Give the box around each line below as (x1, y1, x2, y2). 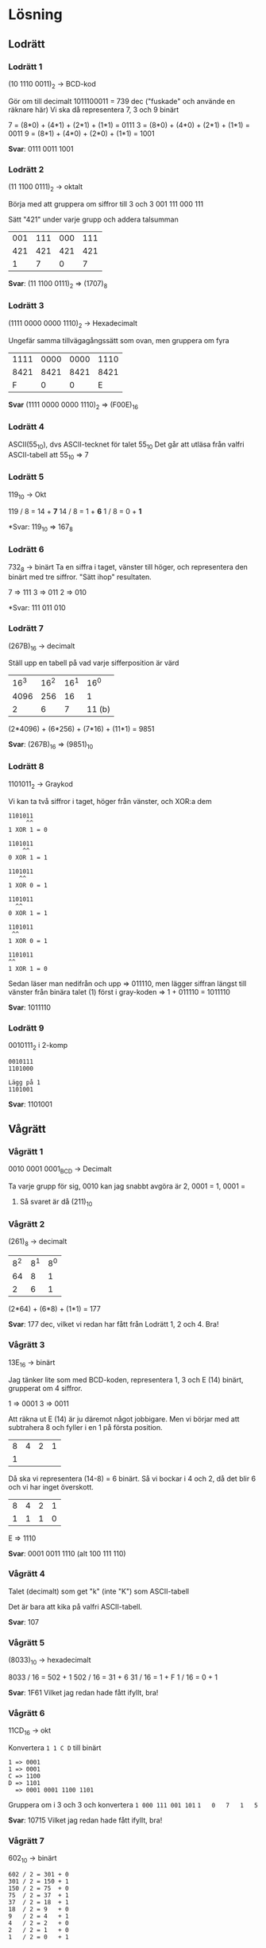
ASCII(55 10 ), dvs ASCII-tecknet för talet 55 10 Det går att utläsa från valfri (8, 439, 245, 450)
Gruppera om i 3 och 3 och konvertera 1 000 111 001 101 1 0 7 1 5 (8, 1800, 258, 1810)
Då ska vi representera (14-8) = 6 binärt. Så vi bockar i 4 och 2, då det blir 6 (8, 1474, 256, 1483)
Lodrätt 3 (8, 300, 44, 311)
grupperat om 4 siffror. (8, 1383, 83, 1393)
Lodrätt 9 (8, 1022, 44, 1034)
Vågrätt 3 (8, 1339, 45, 1351)
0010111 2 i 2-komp (8, 1040, 68, 1052)
